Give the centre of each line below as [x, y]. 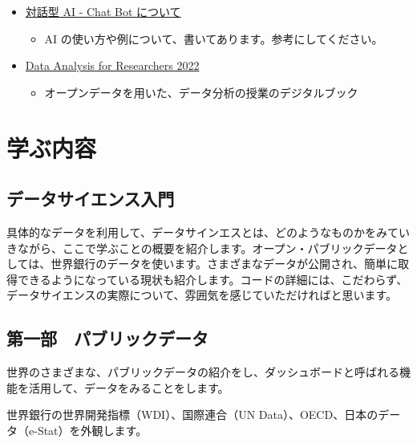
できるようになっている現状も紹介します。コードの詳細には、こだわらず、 [213, 279]
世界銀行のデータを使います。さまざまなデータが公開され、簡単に [225, 264]
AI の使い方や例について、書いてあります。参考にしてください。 [214, 38]
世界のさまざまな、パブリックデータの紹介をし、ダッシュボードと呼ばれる [203, 372]
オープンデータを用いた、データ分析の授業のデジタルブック [201, 92]
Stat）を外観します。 [92, 430]
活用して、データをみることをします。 [129, 387]
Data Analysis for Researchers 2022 [112, 65]
